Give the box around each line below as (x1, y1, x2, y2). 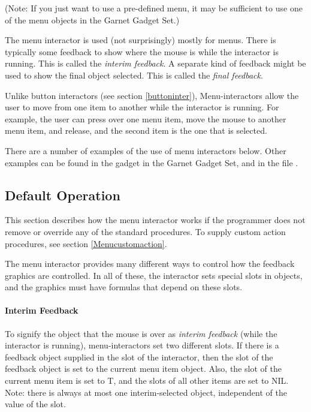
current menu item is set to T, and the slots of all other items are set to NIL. (5, 374, 289, 387)
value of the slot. (5, 398, 66, 410)
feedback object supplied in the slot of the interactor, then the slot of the (5, 350, 273, 363)
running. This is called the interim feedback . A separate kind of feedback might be (5, 57, 306, 70)
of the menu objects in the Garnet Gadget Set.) (5, 13, 180, 26)
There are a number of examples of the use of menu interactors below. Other (5, 144, 286, 157)
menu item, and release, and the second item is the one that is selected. (5, 124, 267, 137)
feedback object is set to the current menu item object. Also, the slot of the (5, 362, 282, 375)
